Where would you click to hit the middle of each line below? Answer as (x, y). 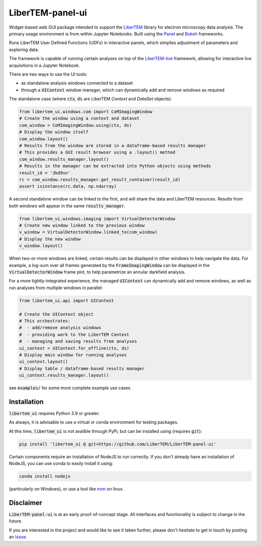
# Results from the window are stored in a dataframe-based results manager (113, 146)
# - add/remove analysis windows (60, 328)
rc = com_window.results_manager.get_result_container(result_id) (100, 179)
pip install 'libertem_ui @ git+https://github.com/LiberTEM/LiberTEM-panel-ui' (118, 444)
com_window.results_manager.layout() (64, 159)
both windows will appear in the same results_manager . (67, 206)
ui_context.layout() (43, 362)
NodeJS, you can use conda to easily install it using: (61, 463)
